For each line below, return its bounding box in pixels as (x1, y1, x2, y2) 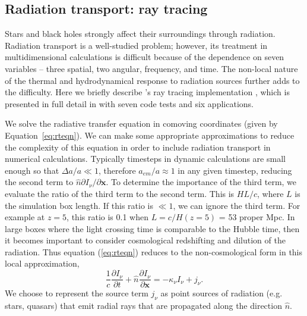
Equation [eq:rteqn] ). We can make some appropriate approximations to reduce (5, 129, 295, 141)
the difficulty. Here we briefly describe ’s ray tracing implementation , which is (5, 86, 290, 98)
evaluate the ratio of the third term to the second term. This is (5, 187, 235, 199)
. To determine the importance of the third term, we (106, 176, 297, 188)
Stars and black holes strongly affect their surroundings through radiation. (5, 27, 276, 40)
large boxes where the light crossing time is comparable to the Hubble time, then (5, 222, 300, 234)
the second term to (5, 176, 74, 188)
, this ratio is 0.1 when (67, 211, 148, 223)
